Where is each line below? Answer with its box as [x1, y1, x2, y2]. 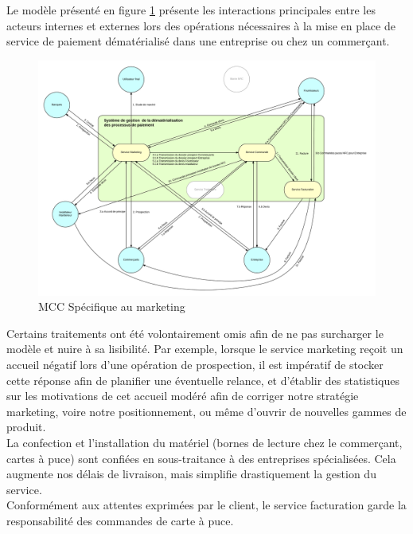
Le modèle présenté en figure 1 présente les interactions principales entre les [6, 2, 376, 18]
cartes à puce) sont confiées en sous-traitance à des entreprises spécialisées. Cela [6, 450, 396, 466]
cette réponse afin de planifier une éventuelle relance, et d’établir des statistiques [6, 371, 400, 388]
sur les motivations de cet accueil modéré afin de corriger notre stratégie [6, 387, 359, 404]
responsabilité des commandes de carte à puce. [6, 512, 234, 528]
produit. [6, 418, 46, 435]
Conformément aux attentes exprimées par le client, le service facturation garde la [6, 497, 407, 513]
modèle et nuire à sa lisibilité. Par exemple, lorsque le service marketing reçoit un [6, 340, 403, 357]
